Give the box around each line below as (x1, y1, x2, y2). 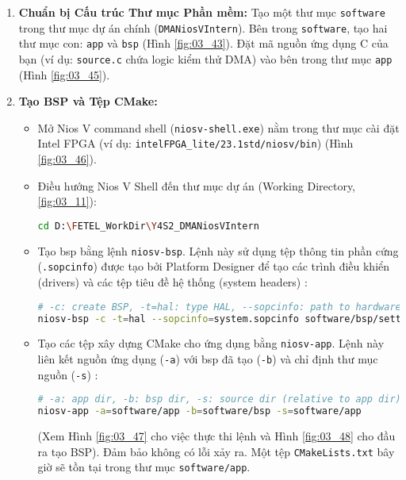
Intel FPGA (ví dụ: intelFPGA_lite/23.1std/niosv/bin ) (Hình (37, 135, 354, 152)
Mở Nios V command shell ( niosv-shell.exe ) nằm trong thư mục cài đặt (37, 119, 400, 136)
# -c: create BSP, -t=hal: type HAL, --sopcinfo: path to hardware (37, 301, 401, 313)
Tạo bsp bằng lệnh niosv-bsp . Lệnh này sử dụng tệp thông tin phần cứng (37, 242, 399, 259)
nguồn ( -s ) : (37, 366, 98, 382)
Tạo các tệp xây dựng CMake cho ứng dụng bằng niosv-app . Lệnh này (37, 335, 385, 351)
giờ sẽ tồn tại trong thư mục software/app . (37, 459, 251, 475)
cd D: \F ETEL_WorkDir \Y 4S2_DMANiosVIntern (37, 220, 259, 232)
